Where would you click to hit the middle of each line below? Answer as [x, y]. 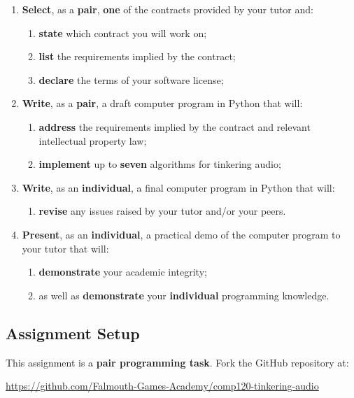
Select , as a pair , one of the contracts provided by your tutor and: [168, 9]
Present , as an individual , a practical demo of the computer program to [181, 234]
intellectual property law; [93, 140]
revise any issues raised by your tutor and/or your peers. [162, 211]
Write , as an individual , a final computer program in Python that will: [178, 187]
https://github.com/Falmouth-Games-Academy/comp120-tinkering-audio [162, 386]
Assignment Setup [73, 333]
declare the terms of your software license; [131, 79]
